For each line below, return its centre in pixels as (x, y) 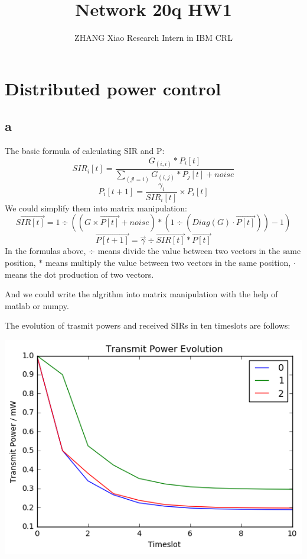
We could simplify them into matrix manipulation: (96, 208)
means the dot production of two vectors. (79, 274)
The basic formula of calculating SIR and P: (85, 151)
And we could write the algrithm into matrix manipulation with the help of (141, 294)
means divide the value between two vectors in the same (199, 251)
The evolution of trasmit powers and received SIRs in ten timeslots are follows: (148, 325)
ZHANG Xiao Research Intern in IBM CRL (153, 38)
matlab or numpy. (37, 305)
